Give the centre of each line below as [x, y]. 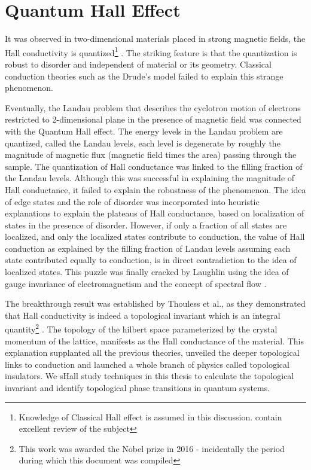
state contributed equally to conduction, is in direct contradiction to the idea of [151, 260]
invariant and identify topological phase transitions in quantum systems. [138, 388]
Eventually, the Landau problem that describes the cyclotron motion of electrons [153, 107]
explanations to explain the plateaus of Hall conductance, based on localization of [155, 213]
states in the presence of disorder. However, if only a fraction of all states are [146, 225]
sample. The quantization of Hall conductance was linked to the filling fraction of [154, 166]
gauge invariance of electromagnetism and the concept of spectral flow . [136, 283]
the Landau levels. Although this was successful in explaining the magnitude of [150, 178]
